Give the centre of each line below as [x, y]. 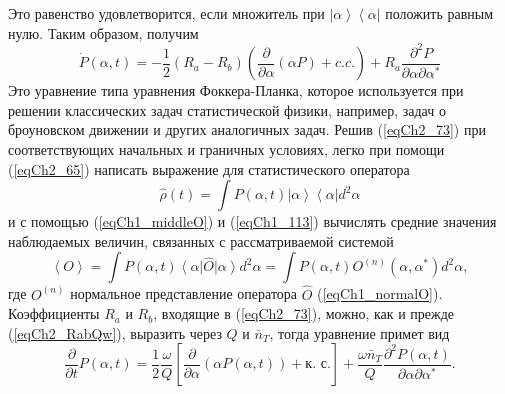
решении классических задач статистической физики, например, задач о [227, 109]
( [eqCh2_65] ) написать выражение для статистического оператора [209, 168]
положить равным [439, 13]
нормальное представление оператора [184, 293]
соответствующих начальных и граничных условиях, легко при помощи [226, 148]
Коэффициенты [54, 313]
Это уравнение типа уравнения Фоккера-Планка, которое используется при [236, 90]
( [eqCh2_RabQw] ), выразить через [115, 332]
